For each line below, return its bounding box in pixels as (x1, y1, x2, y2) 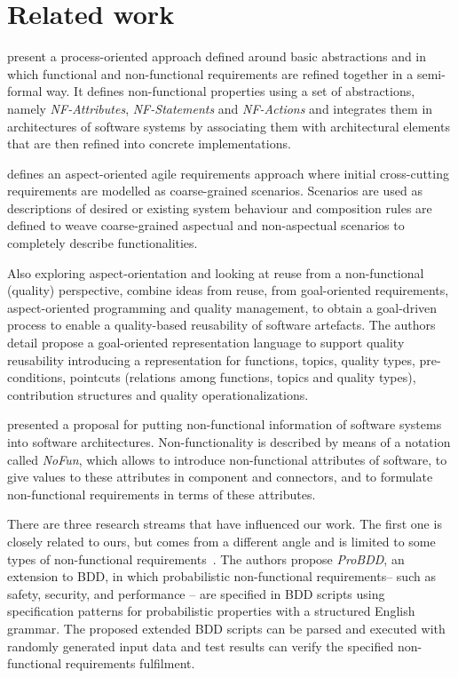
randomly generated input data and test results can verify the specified (7, 636, 394, 655)
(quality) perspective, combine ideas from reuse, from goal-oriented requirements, (7, 281, 449, 299)
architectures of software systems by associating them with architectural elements (7, 116, 450, 135)
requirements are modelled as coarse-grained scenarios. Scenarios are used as (7, 181, 422, 200)
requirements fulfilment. (65, 654, 195, 673)
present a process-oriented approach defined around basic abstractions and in (7, 47, 427, 66)
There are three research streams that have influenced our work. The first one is (7, 514, 442, 533)
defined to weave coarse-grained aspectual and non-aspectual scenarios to (7, 216, 405, 235)
